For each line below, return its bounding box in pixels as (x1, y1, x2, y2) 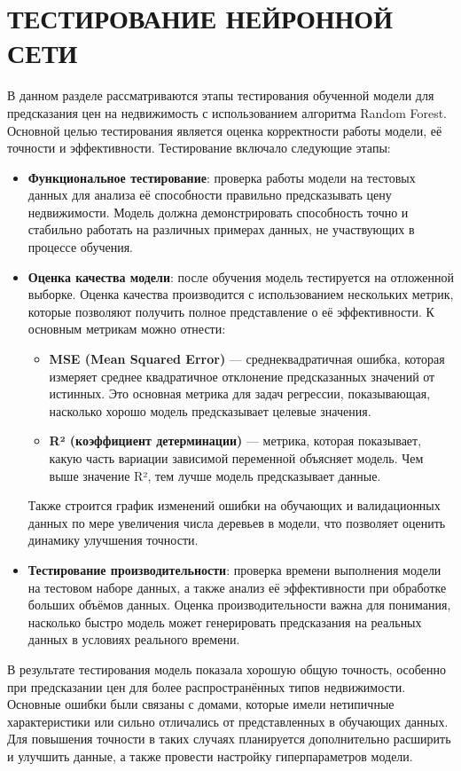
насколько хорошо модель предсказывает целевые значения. (49, 401, 371, 420)
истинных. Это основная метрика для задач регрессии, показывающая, (49, 384, 431, 403)
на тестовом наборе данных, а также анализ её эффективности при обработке (27, 578, 447, 596)
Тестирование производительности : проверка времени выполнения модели (27, 560, 441, 578)
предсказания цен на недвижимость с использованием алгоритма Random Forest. (7, 103, 447, 122)
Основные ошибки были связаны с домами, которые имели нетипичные (7, 695, 395, 713)
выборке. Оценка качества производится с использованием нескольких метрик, (27, 285, 454, 303)
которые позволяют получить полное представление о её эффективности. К (27, 302, 434, 320)
